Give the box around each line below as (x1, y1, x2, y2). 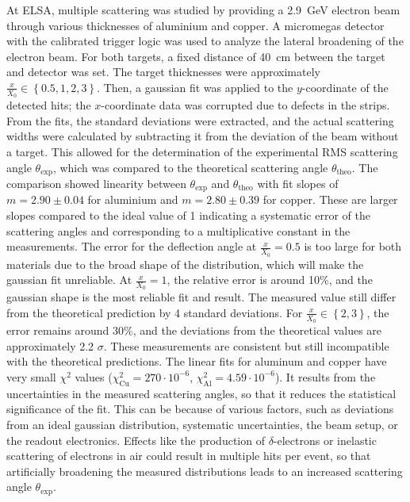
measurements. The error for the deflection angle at (6, 238, 257, 255)
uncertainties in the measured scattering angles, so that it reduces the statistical (6, 385, 397, 401)
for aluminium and (87, 191, 178, 208)
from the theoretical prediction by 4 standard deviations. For (6, 304, 303, 320)
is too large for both (304, 238, 402, 255)
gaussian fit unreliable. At (6, 271, 132, 288)
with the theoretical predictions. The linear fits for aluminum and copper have (6, 353, 387, 370)
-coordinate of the (301, 79, 389, 95)
